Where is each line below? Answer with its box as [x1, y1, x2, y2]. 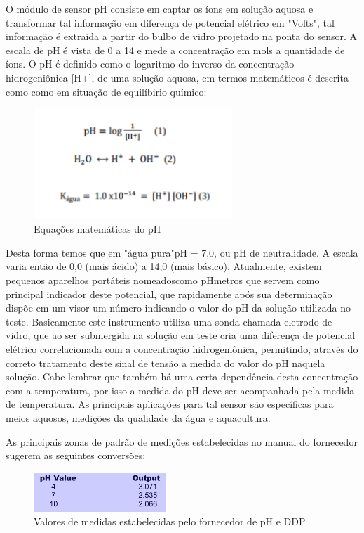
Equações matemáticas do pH [34, 221, 161, 236]
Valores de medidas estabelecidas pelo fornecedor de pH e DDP [34, 514, 306, 529]
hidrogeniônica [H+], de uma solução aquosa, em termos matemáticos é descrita [6, 70, 349, 84]
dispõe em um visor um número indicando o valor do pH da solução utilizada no [6, 300, 351, 315]
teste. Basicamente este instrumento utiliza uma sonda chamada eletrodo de [6, 314, 332, 328]
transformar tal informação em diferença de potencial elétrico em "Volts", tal [6, 15, 335, 30]
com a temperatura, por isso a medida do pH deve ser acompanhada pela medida [6, 383, 355, 397]
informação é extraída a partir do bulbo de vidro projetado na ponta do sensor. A [6, 29, 357, 44]
